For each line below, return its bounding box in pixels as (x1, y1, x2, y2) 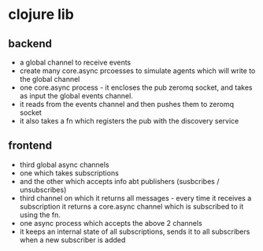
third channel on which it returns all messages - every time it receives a (19, 193, 252, 202)
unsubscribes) (19, 185, 67, 194)
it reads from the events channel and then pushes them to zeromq (19, 100, 235, 109)
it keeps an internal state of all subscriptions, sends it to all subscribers (19, 227, 250, 236)
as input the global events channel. (19, 91, 134, 100)
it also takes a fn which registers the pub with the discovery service (19, 116, 239, 125)
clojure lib (8, 6, 75, 24)
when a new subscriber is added (19, 234, 126, 245)
